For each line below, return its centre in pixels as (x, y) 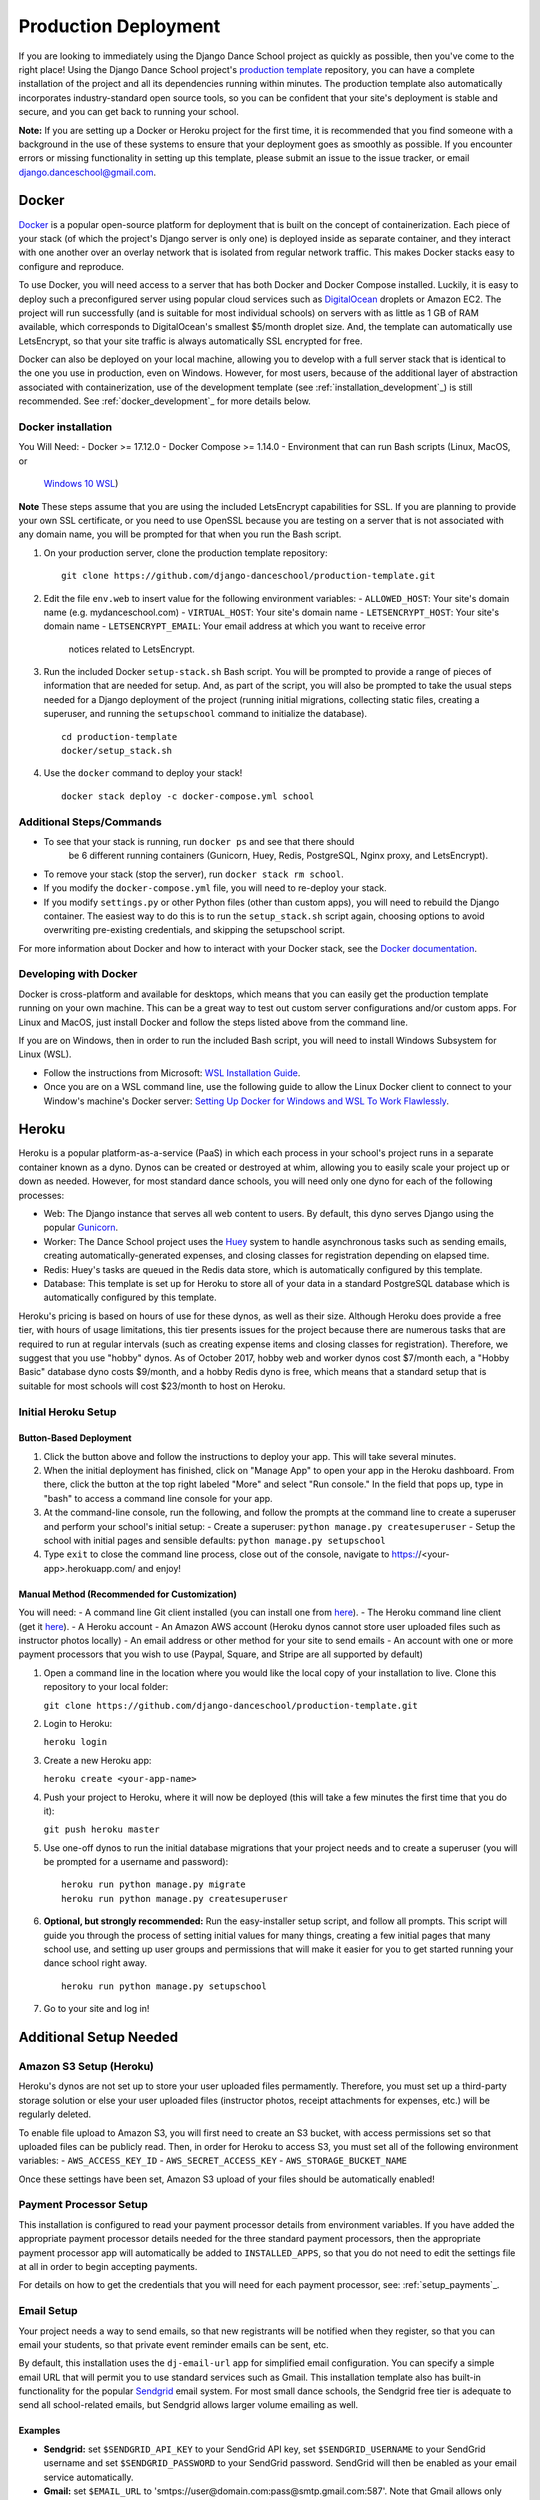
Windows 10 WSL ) (81, 484)
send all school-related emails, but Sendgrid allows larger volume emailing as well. (188, 2405)
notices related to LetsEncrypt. (131, 649)
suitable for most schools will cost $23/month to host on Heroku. (152, 1386)
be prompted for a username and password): (136, 1862)
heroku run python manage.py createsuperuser (175, 1898)
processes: (41, 1195)
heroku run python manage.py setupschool (164, 1986)
